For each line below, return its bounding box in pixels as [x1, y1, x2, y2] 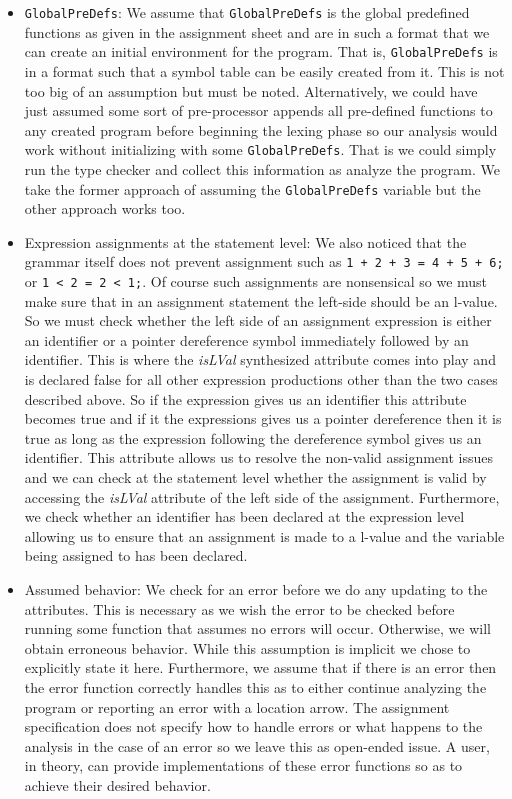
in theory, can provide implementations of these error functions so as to [24, 755, 463, 776]
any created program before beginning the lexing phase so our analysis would [24, 119, 498, 140]
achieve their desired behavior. [24, 774, 211, 795]
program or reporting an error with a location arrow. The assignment [24, 696, 450, 717]
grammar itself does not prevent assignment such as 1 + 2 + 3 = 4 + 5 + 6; [24, 251, 504, 272]
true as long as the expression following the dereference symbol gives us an [24, 427, 482, 448]
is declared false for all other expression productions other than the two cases [24, 369, 498, 390]
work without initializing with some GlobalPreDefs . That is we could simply [24, 139, 497, 160]
